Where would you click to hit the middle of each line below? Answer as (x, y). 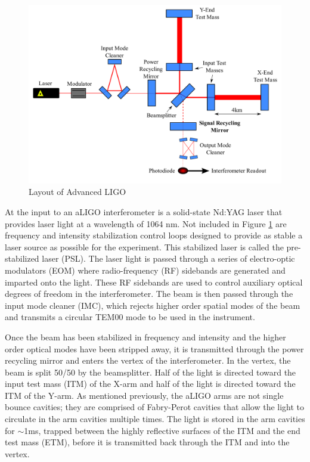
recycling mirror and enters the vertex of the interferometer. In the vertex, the (148, 360)
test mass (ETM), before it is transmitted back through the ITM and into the (147, 442)
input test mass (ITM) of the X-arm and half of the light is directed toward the (150, 384)
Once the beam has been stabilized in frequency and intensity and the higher (145, 337)
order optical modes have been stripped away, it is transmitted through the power (154, 348)
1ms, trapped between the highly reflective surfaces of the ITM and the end (162, 430)
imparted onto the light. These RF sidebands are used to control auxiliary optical (154, 282)
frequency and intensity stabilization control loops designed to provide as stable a (154, 235)
